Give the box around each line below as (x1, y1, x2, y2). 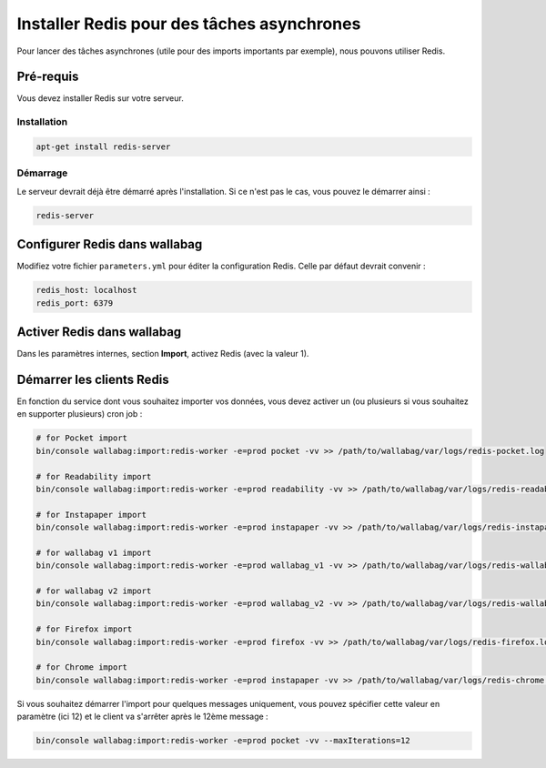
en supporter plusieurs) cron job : (16, 409, 143, 419)
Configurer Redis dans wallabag (16, 237, 203, 252)
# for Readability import (35, 471, 152, 481)
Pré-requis (16, 69, 79, 85)
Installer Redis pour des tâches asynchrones (16, 14, 361, 34)
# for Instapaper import (35, 510, 147, 520)
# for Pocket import (35, 433, 127, 443)
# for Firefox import (35, 624, 133, 634)
